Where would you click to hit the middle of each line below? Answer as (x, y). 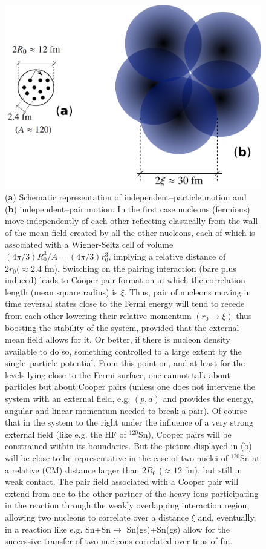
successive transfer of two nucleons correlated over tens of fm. (119, 541)
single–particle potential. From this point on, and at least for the (125, 363)
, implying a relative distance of (167, 256)
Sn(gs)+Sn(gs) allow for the (178, 529)
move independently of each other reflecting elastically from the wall (131, 221)
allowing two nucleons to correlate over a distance (97, 517)
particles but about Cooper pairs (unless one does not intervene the (130, 386)
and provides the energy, (208, 399)
